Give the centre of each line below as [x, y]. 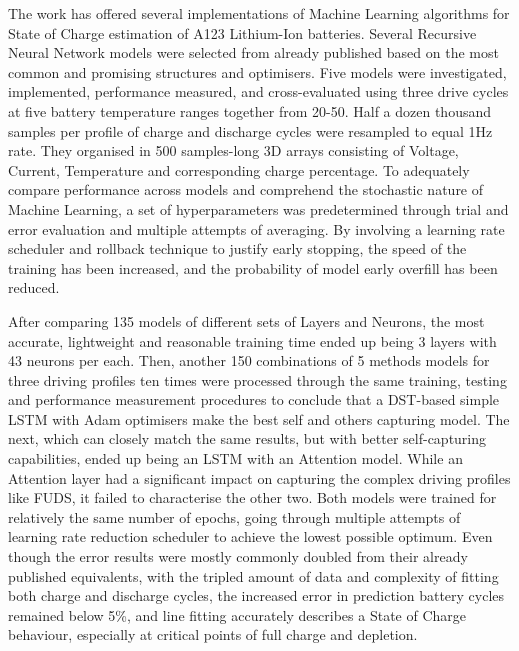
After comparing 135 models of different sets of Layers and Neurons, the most [246, 320]
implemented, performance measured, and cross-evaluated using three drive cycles [258, 91]
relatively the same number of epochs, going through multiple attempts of [234, 516]
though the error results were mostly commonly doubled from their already [238, 556]
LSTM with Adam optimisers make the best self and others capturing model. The [259, 418]
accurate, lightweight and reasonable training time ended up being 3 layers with [252, 340]
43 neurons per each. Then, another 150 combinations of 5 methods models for [249, 360]
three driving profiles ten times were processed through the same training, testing [257, 379]
